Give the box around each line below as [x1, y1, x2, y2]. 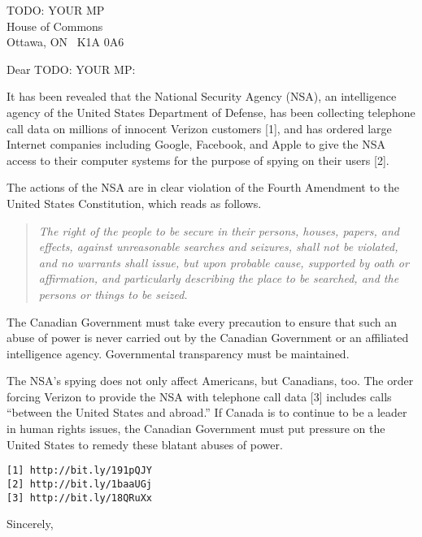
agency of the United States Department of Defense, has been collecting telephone [7, 103, 415, 120]
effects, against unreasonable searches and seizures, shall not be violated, [38, 238, 398, 255]
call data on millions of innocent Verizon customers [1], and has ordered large [7, 119, 392, 136]
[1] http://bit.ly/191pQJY [7, 465, 152, 477]
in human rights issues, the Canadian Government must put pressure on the [7, 420, 385, 437]
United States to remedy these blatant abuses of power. [7, 435, 283, 453]
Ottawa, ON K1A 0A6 [7, 33, 124, 50]
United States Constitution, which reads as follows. [7, 194, 262, 211]
